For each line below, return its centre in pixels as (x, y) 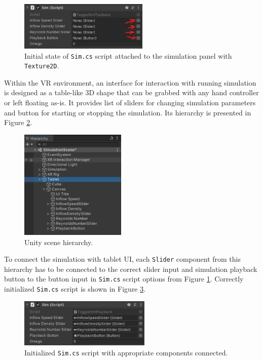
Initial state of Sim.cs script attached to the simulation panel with (128, 55)
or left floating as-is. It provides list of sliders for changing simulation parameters (130, 103)
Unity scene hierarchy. (59, 242)
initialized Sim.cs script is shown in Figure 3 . (75, 289)
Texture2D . (42, 66)
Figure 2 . (18, 122)
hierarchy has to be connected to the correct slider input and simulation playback (131, 269)
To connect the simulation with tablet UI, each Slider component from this (123, 259)
